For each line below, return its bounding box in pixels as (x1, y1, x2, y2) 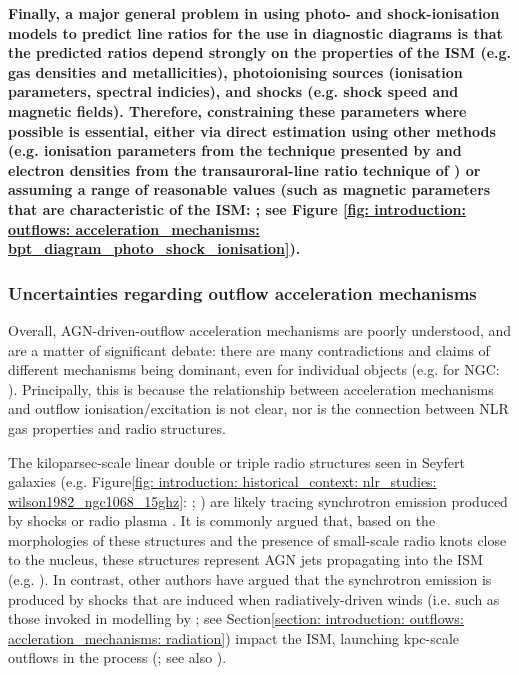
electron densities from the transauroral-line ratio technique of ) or (8, 159, 481, 180)
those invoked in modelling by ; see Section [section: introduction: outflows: (8, 608, 464, 629)
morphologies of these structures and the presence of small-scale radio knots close (8, 529, 507, 550)
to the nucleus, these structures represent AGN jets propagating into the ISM (8, 549, 483, 570)
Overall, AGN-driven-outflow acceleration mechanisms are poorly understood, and (8, 319, 512, 340)
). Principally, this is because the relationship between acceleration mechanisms (8, 378, 494, 399)
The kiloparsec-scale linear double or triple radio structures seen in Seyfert (8, 451, 465, 472)
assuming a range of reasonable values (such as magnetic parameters (8, 179, 491, 200)
